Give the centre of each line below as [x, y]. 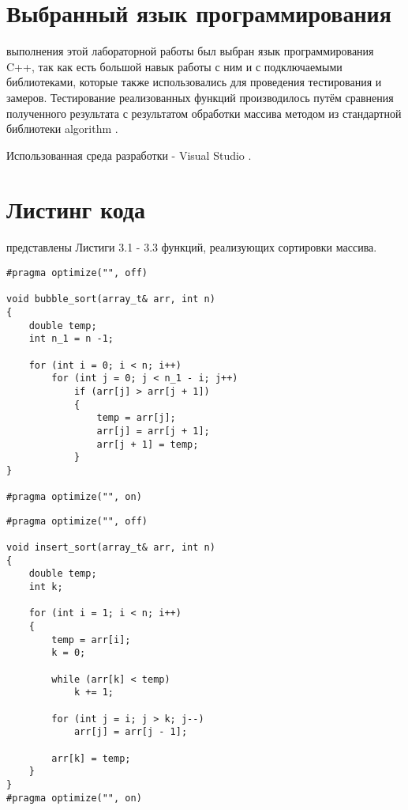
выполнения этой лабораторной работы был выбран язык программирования [190, 51]
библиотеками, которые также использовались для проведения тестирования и [194, 82]
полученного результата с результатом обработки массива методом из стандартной [204, 113]
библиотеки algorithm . [62, 129]
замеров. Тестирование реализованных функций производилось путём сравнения [200, 97]
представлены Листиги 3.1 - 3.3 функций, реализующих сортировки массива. [192, 247]
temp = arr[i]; [91, 640]
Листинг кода [76, 209]
